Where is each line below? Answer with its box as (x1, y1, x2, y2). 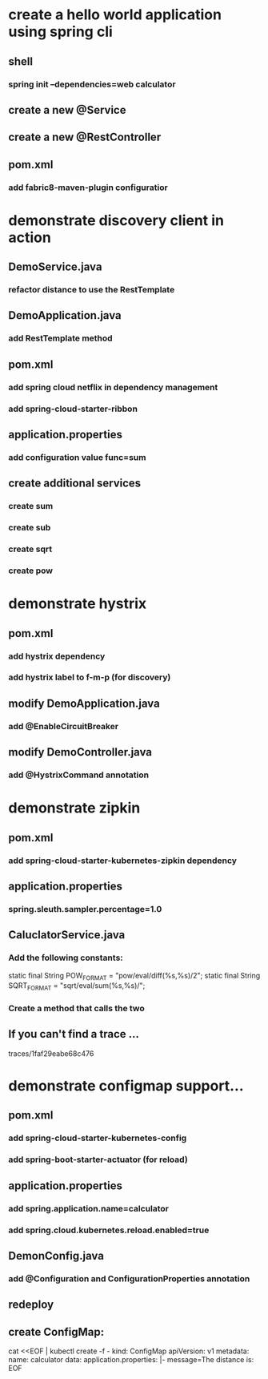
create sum (8, 501, 54, 512)
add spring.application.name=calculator (8, 1203, 170, 1214)
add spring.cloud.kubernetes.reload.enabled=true (8, 1224, 210, 1236)
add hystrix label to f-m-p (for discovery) (8, 671, 171, 683)
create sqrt (8, 543, 53, 554)
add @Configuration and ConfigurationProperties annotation (8, 1272, 250, 1284)
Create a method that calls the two (8, 1003, 146, 1014)
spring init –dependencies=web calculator (8, 79, 176, 90)
